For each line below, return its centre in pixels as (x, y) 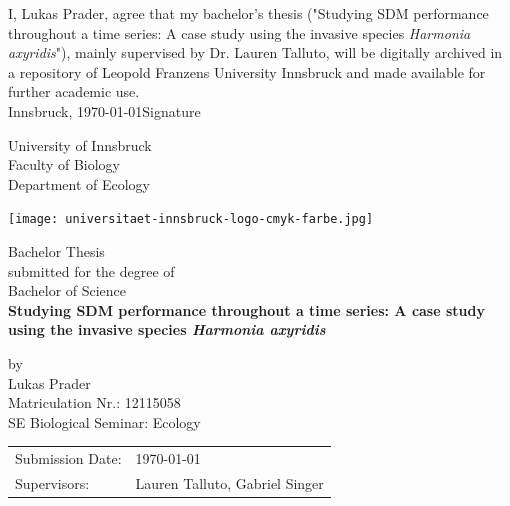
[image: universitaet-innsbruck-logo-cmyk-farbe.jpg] (191, 219)
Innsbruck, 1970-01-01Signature (104, 110)
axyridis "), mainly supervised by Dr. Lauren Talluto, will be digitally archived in (255, 52)
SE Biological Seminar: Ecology (104, 421)
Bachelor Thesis (56, 251)
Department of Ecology (79, 183)
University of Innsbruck (80, 144)
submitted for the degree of (91, 270)
